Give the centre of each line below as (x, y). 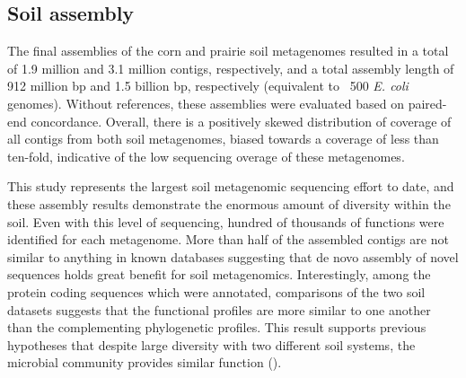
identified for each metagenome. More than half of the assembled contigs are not (228, 239)
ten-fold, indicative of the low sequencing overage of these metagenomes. (206, 156)
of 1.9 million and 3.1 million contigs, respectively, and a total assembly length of (231, 68)
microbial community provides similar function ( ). (145, 362)
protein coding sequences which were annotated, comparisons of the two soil (216, 291)
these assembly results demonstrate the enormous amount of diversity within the (229, 203)
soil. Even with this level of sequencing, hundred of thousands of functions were (226, 221)
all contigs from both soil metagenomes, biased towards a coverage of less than (223, 139)
